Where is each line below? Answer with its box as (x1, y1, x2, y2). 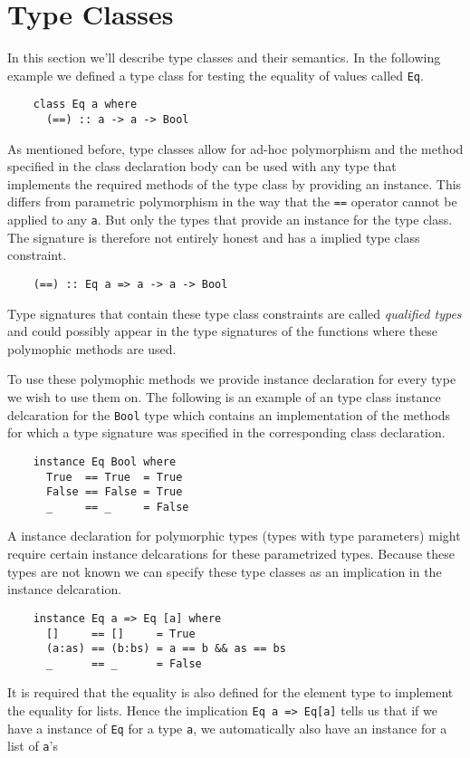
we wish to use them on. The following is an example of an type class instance (7, 388, 441, 406)
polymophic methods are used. (7, 339, 177, 358)
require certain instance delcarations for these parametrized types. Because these (7, 544, 455, 563)
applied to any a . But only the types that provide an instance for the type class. (7, 210, 453, 229)
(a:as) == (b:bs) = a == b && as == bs (45, 642, 286, 656)
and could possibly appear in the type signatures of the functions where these (7, 321, 438, 341)
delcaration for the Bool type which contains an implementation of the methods (7, 405, 450, 424)
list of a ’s (7, 736, 58, 755)
